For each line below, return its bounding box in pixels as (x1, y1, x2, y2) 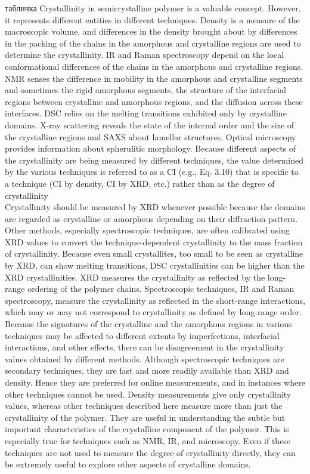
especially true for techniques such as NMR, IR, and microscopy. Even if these (5, 434, 291, 447)
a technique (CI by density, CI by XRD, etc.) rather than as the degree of (5, 177, 275, 189)
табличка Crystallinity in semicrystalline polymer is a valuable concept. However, (5, 2, 301, 14)
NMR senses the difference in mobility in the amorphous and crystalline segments (5, 72, 303, 84)
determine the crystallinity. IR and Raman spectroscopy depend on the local (5, 48, 284, 61)
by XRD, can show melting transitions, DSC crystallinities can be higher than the (5, 259, 305, 272)
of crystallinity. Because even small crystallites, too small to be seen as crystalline (5, 247, 303, 260)
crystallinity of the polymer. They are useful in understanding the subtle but (5, 411, 286, 423)
